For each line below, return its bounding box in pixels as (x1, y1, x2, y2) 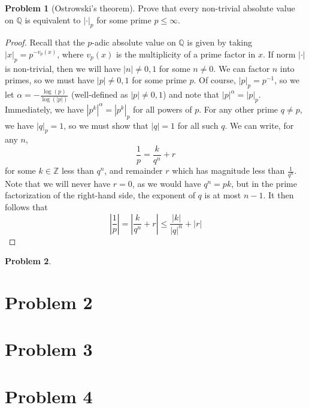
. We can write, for (225, 119, 294, 131)
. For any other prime (199, 102, 278, 115)
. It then (263, 189, 294, 201)
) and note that (162, 88, 220, 101)
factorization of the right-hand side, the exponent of (5, 189, 195, 201)
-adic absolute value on (92, 36, 176, 49)
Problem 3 (5, 337, 93, 361)
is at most (204, 189, 241, 201)
